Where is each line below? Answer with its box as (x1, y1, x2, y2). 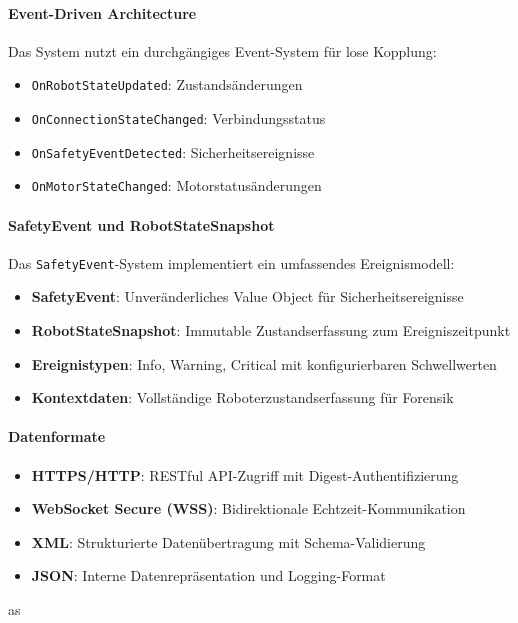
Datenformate (8, 426, 106, 447)
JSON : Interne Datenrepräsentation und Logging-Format (31, 565, 386, 586)
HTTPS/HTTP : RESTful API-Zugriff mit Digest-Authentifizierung (31, 464, 459, 485)
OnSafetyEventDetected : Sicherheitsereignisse (31, 141, 315, 162)
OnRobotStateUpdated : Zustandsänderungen (31, 74, 303, 95)
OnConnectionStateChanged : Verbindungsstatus (31, 108, 326, 129)
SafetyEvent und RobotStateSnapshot (8, 214, 275, 235)
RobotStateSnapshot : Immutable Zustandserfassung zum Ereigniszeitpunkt (31, 320, 511, 341)
